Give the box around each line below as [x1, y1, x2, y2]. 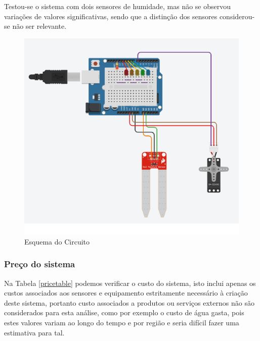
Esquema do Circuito [24, 236, 90, 247]
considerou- [219, 11, 255, 21]
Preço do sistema [4, 258, 75, 270]
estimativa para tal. [4, 327, 65, 337]
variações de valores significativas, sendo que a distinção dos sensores [4, 11, 218, 21]
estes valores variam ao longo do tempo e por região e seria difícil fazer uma [4, 317, 239, 327]
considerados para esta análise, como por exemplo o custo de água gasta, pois [4, 307, 244, 318]
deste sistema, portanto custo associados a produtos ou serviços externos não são [4, 297, 254, 308]
